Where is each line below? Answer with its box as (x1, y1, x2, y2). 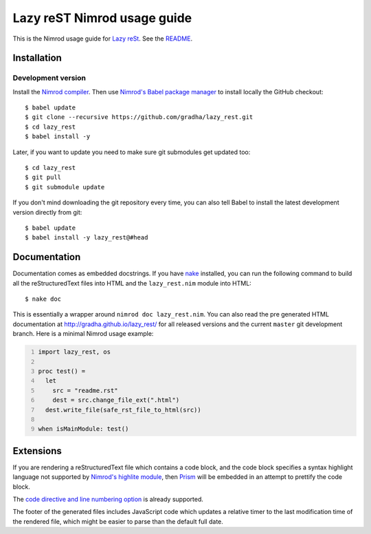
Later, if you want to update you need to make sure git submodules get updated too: (12, 148, 251, 156)
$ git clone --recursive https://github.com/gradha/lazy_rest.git (25, 114, 254, 121)
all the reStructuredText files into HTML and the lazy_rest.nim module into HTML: (12, 279, 252, 287)
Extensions (12, 445, 62, 457)
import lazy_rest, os (38, 348, 111, 356)
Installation (12, 52, 62, 64)
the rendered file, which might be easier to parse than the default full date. (12, 517, 223, 526)
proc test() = (38, 367, 86, 375)
